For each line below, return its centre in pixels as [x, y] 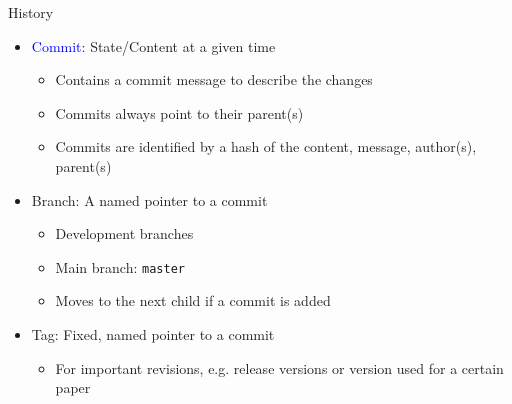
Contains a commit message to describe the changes [214, 79]
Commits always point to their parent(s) [179, 112]
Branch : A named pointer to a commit [149, 199]
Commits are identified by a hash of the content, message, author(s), [266, 146]
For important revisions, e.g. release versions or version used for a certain [279, 367]
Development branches [124, 233]
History [31, 12]
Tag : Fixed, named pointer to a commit [153, 334]
